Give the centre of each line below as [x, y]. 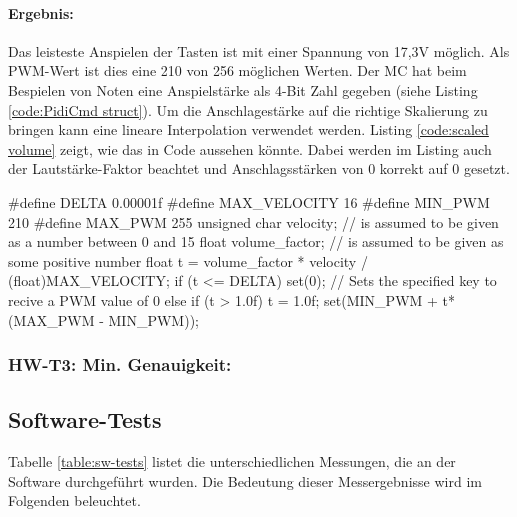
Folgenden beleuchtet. [74, 500]
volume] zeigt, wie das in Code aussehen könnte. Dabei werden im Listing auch [250, 148]
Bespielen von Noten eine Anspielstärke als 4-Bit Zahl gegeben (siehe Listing [243, 89]
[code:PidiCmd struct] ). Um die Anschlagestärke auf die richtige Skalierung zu [248, 109]
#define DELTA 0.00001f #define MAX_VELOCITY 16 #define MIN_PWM [249, 201]
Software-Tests [85, 419]
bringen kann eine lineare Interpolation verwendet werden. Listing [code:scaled [248, 129]
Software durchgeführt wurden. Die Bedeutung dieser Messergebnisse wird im [245, 480]
